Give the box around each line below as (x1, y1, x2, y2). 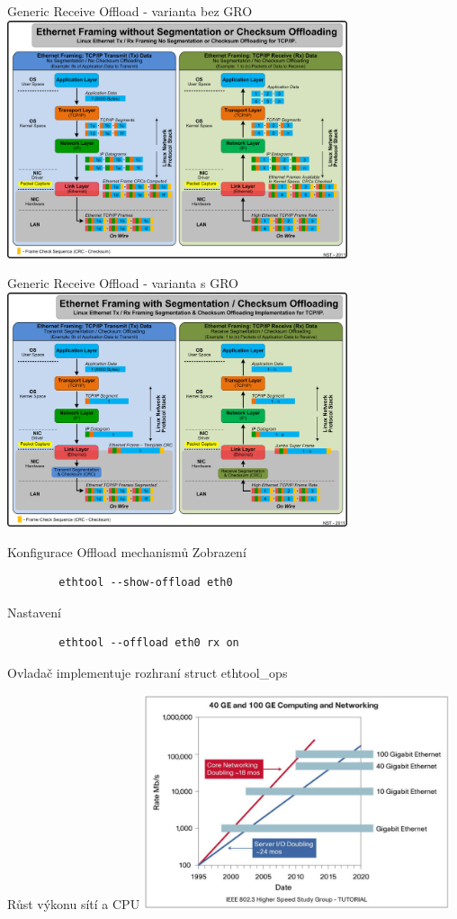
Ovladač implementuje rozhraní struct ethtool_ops (7, 662, 288, 681)
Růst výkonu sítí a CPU (7, 894, 140, 913)
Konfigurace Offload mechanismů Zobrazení (7, 542, 246, 561)
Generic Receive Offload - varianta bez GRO (7, 2, 253, 20)
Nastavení (7, 602, 61, 621)
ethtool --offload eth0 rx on (58, 636, 239, 650)
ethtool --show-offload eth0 (58, 576, 233, 590)
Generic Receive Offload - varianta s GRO (7, 274, 238, 293)
